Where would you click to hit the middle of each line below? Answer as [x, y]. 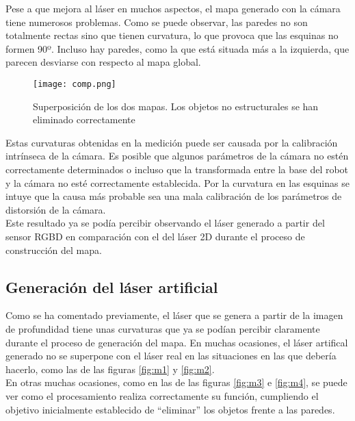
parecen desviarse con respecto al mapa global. [103, 62]
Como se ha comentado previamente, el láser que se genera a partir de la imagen [174, 315]
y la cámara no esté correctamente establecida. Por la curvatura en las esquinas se [177, 182]
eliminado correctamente [84, 119]
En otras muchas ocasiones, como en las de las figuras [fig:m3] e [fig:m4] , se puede [176, 382]
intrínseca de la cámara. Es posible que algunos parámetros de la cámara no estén [177, 156]
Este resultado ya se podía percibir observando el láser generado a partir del [165, 223]
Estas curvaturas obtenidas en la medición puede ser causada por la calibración [172, 142]
